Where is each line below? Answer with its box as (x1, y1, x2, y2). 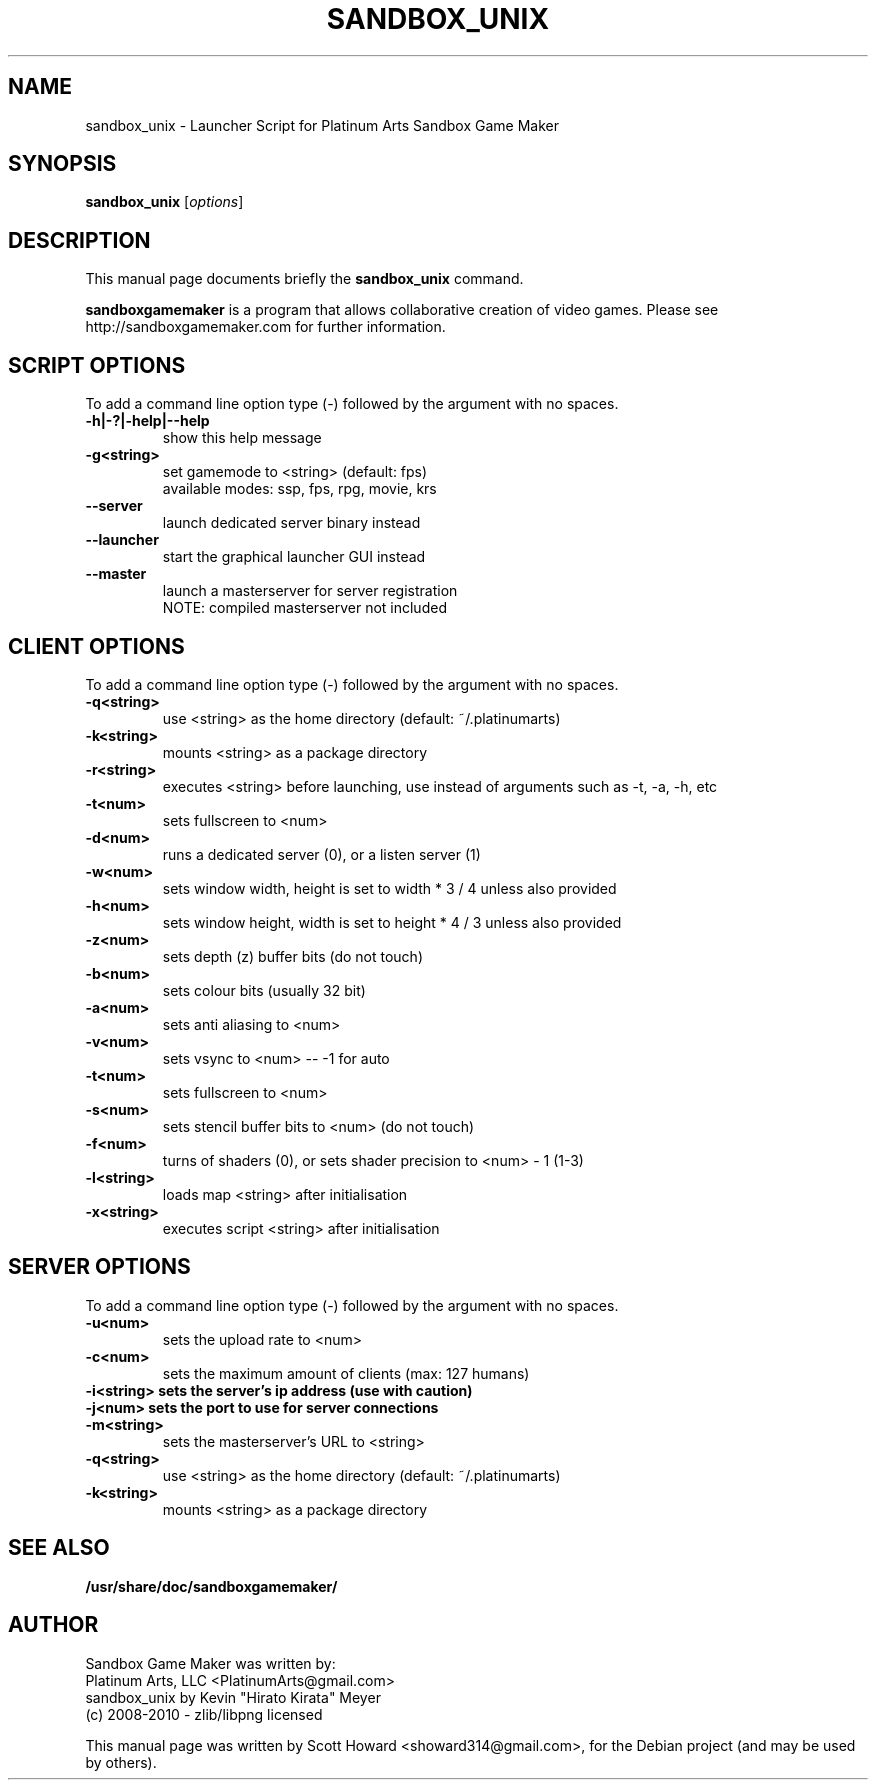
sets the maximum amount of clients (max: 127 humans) (162, 1364, 530, 1382)
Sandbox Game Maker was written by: (85, 1654, 336, 1672)
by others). (85, 1753, 157, 1771)
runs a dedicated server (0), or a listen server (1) (162, 845, 481, 863)
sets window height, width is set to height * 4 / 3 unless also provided (162, 913, 622, 931)
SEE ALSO (8, 1535, 110, 1561)
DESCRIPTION (8, 227, 151, 253)
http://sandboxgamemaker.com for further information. (85, 318, 446, 336)
